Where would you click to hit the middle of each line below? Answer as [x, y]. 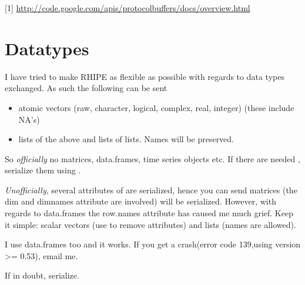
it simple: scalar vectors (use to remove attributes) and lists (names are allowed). [150, 224]
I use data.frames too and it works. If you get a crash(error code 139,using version [153, 244]
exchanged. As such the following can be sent [86, 88]
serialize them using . [43, 170]
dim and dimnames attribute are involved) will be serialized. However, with [140, 201]
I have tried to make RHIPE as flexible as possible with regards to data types [145, 76]
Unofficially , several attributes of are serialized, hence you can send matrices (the [151, 190]
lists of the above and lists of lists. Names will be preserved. [126, 139]
